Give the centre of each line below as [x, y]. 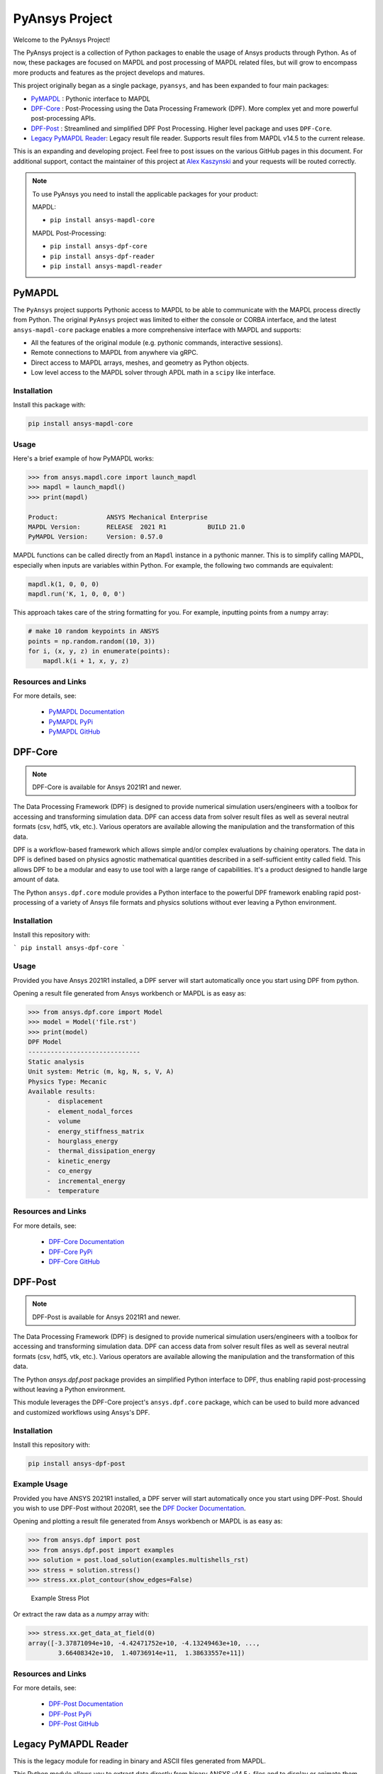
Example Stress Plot [60, 1598]
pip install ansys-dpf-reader [102, 256]
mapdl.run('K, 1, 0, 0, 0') [77, 594]
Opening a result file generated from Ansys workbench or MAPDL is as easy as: [129, 993]
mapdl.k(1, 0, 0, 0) [63, 584]
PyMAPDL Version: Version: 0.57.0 [95, 537]
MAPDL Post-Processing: [69, 233]
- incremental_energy [86, 1181]
